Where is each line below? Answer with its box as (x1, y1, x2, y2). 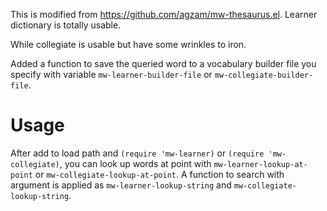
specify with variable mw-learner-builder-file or (10, 69, 213, 80)
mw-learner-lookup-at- (213, 159, 308, 169)
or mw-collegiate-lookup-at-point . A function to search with (34, 168, 285, 180)
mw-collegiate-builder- (214, 70, 314, 80)
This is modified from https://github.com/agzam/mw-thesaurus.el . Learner (10, 9, 318, 20)
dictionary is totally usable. (10, 19, 122, 31)
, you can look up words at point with (59, 157, 212, 169)
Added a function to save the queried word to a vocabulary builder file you (10, 58, 317, 69)
